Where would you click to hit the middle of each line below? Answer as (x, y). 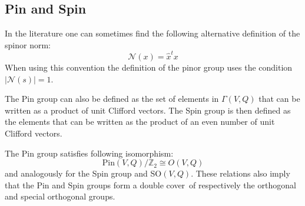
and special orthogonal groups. (60, 196)
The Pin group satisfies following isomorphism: (89, 153)
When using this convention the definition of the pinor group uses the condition (149, 67)
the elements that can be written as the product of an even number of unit (140, 122)
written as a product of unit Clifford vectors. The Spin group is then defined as (148, 110)
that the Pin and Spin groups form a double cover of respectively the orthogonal (150, 185)
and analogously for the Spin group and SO (83, 173)
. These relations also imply (241, 173)
